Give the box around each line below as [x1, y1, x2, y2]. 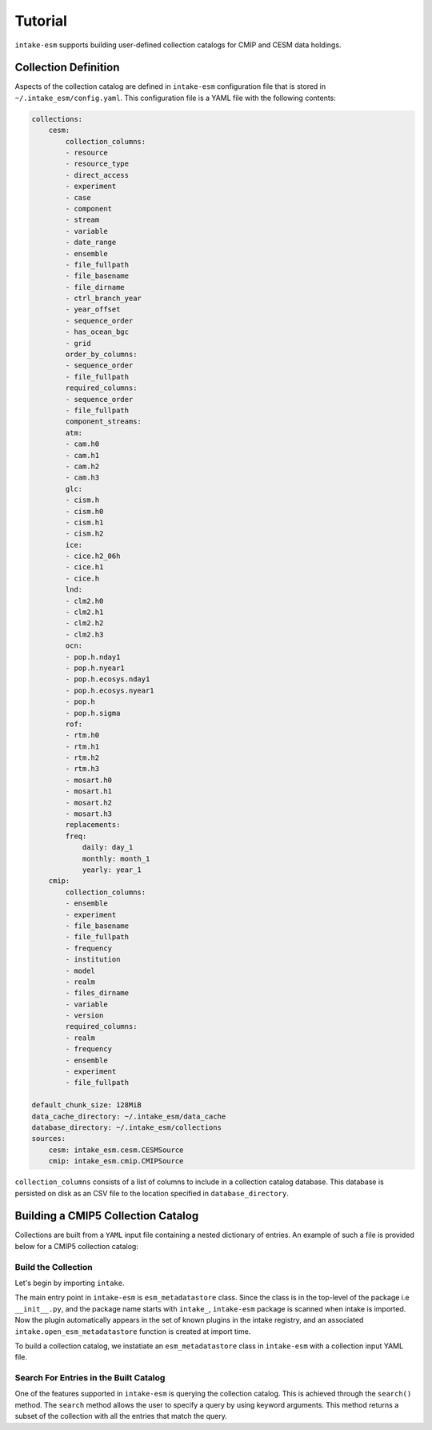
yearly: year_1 [82, 866, 142, 874]
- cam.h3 [65, 473, 100, 482]
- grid [65, 339, 91, 347]
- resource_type [65, 159, 130, 168]
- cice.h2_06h [65, 552, 121, 560]
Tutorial [14, 12, 68, 30]
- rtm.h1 [65, 741, 100, 751]
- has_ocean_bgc [65, 327, 130, 336]
